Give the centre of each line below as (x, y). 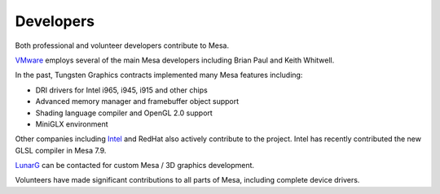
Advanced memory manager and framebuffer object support (137, 101)
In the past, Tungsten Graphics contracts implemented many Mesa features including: (159, 75)
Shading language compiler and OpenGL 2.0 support (124, 113)
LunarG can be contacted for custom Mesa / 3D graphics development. (135, 166)
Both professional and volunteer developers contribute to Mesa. (122, 45)
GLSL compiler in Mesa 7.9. (61, 150)
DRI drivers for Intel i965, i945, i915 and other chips (121, 90)
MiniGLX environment (72, 124)
